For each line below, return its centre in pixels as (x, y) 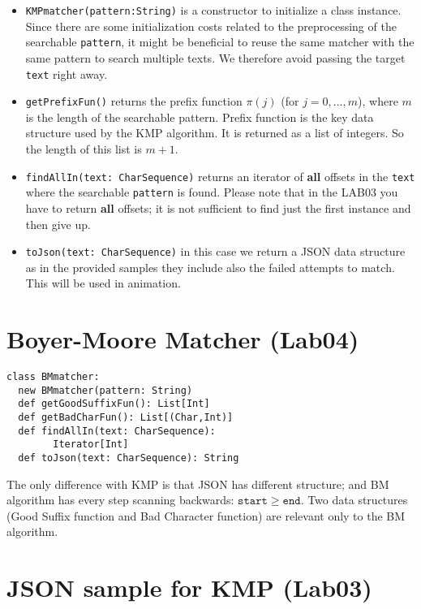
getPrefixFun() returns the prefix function (134, 101)
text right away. (67, 73)
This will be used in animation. (103, 283)
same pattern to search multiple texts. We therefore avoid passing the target (215, 57)
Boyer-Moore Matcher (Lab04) (183, 339)
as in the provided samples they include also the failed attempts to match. (210, 267)
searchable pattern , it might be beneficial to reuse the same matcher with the (220, 42)
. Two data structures (354, 500)
